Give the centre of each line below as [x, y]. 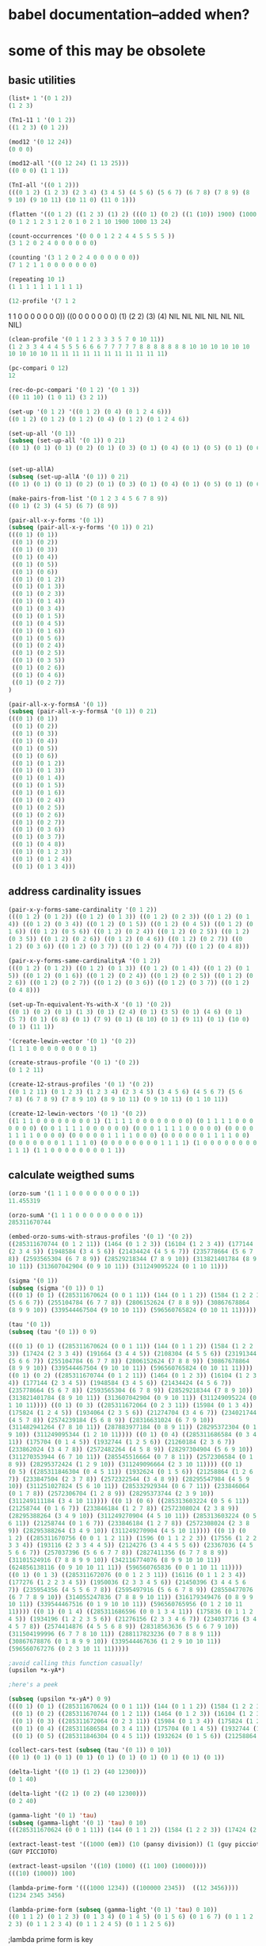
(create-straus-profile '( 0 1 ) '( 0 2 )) [74, 1063]
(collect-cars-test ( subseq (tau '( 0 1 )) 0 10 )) [90, 1750]
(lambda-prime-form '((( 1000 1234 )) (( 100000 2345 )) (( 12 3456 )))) [123, 1888]
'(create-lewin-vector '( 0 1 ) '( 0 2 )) [72, 1041]
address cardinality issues [75, 892]
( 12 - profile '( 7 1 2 [42, 301]
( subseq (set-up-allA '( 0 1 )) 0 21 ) [68, 477]
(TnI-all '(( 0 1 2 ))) [44, 185]
